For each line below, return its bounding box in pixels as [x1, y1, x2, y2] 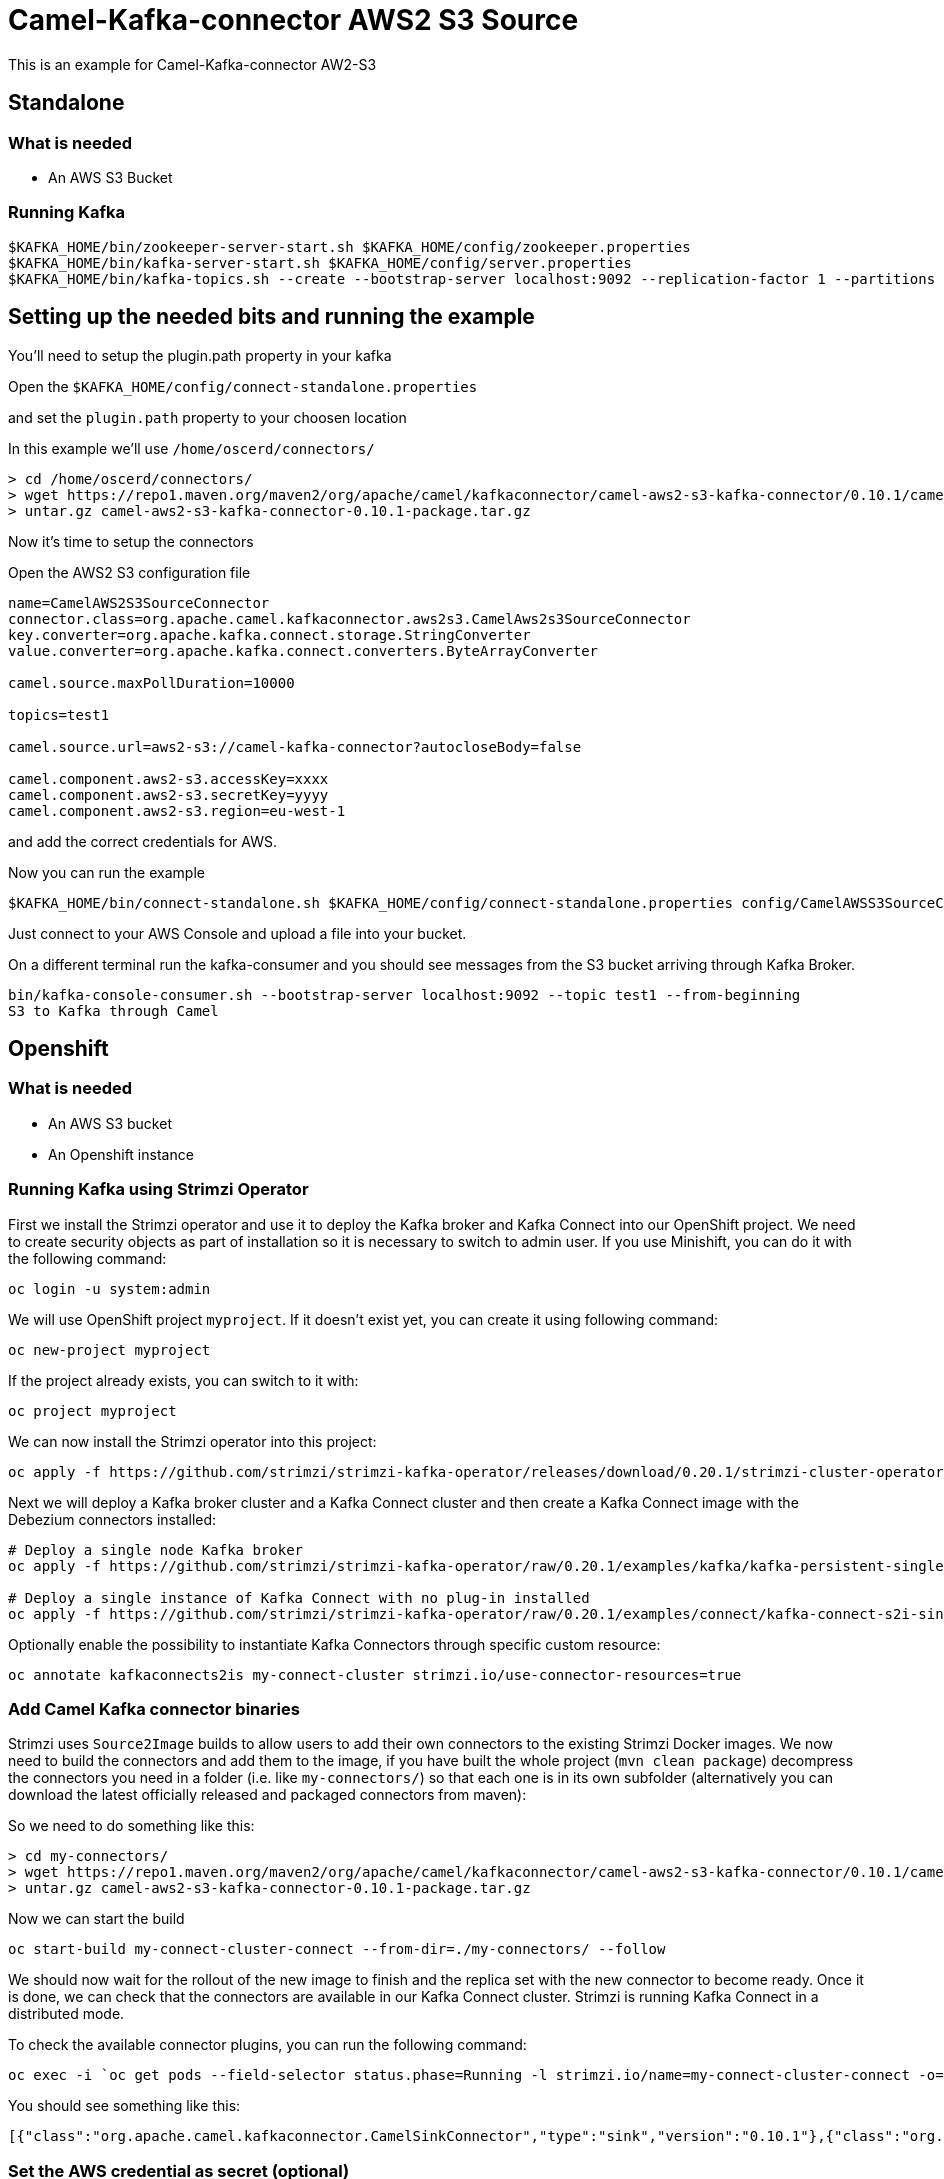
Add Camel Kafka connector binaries [8, 1698, 300, 1719]
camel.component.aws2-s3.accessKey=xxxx [8, 770, 329, 787]
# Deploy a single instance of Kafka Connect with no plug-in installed [8, 1589, 590, 1606]
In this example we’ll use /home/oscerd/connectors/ [8, 439, 375, 457]
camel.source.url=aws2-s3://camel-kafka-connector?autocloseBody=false [8, 738, 582, 755]
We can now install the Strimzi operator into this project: [8, 1432, 377, 1450]
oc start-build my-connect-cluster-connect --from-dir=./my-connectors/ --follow [8, 1941, 666, 1958]
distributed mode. [8, 2005, 125, 2023]
